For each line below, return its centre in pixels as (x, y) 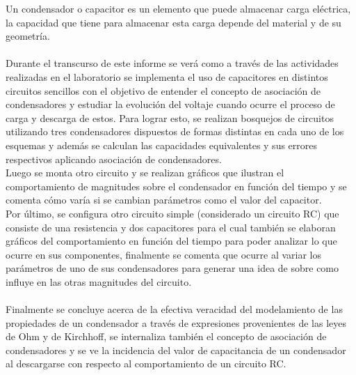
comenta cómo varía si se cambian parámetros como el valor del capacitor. (164, 200)
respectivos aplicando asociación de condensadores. (114, 159)
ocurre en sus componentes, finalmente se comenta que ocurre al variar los (164, 254)
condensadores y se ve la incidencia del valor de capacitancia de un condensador (176, 350)
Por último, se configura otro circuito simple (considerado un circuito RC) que (172, 213)
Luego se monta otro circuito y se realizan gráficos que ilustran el (145, 173)
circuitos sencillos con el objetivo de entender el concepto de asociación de (163, 90)
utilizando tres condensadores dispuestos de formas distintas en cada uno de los (175, 131)
